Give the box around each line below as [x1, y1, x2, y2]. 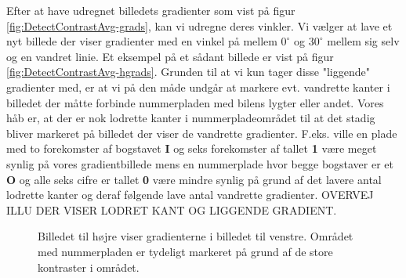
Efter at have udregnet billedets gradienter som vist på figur [6, 2, 295, 18]
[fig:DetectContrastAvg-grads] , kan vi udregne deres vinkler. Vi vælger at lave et [6, 17, 393, 34]
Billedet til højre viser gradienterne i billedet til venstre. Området [38, 228, 353, 244]
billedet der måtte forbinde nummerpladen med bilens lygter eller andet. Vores [6, 94, 384, 110]
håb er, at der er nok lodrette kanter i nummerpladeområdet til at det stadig [6, 110, 375, 126]
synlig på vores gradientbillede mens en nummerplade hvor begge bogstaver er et [6, 155, 394, 171]
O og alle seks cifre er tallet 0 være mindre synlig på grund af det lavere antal [6, 171, 382, 187]
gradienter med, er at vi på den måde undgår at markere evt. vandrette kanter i [6, 78, 390, 95]
